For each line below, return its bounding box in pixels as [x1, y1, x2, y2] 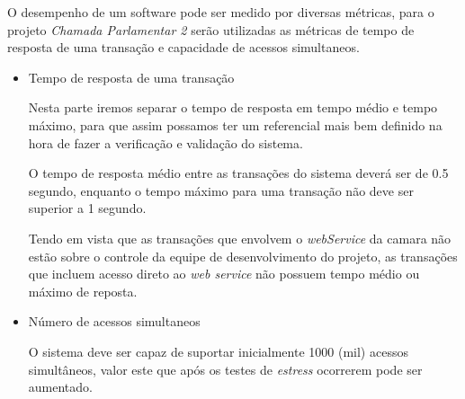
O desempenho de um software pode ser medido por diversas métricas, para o [7, 3, 434, 21]
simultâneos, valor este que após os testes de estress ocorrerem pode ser [28, 359, 423, 378]
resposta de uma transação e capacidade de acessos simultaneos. [7, 38, 360, 57]
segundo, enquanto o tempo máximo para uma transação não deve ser [28, 181, 414, 199]
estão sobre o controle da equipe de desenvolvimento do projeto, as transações [28, 246, 458, 265]
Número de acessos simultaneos [28, 312, 201, 331]
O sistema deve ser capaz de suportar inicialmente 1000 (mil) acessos [28, 341, 408, 360]
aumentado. [28, 377, 93, 396]
